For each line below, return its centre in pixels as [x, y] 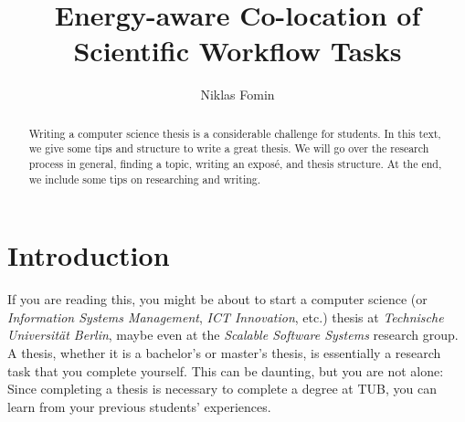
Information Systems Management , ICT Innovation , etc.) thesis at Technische [226, 316]
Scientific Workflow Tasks [238, 51]
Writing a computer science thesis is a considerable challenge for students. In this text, [235, 133]
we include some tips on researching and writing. [145, 179]
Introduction [89, 255]
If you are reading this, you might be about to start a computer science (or [217, 299]
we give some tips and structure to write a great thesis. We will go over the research [229, 148]
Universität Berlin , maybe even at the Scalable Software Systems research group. [233, 335]
